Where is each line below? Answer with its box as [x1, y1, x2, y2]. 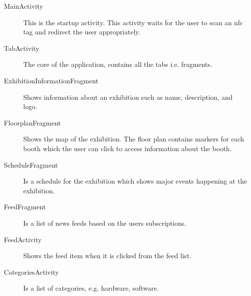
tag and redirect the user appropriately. [23, 27, 141, 37]
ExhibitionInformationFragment [4, 75, 98, 85]
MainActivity [4, 1, 43, 11]
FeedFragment [4, 202, 46, 212]
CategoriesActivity [4, 266, 59, 277]
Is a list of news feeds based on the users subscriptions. [23, 218, 187, 228]
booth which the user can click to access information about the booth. [23, 143, 232, 153]
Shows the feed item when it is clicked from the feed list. [23, 250, 191, 261]
